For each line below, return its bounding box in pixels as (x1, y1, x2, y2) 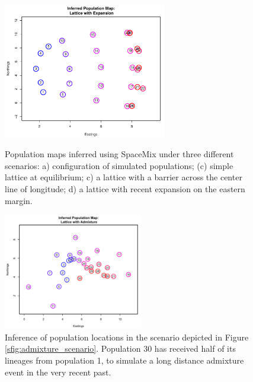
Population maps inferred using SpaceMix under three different (5, 148, 234, 160)
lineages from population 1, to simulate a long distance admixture (5, 354, 244, 367)
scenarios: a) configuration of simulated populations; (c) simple (5, 159, 233, 171)
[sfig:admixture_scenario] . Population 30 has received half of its (5, 342, 236, 355)
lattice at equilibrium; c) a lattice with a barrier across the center (5, 171, 242, 183)
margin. (5, 194, 33, 206)
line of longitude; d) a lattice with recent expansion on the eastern (5, 183, 245, 195)
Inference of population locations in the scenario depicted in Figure (5, 330, 249, 343)
